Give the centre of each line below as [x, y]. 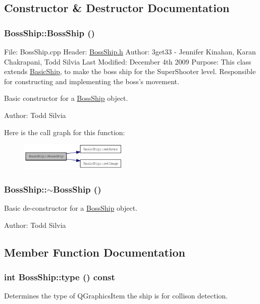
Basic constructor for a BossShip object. [66, 98]
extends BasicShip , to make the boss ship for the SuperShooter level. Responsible [130, 71]
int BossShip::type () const [60, 277]
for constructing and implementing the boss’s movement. [92, 81]
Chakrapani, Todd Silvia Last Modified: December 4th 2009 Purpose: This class [128, 61]
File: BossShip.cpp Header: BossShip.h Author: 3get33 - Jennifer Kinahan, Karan [130, 51]
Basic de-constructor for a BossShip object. [71, 208]
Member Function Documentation [95, 252]
